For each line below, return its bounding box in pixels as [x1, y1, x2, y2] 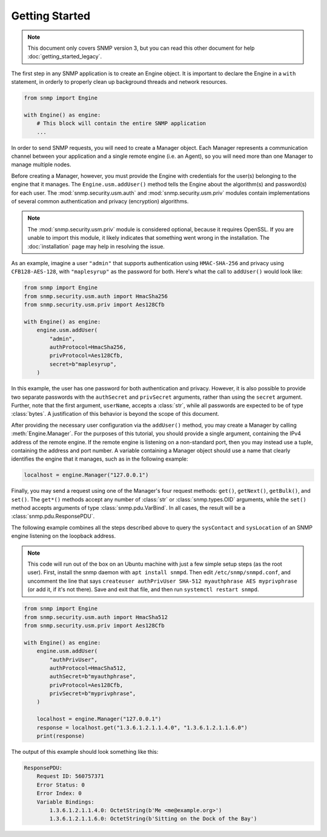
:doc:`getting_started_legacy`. [27, 53, 102, 60]
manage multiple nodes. [11, 161, 71, 168]
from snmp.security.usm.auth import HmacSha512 [24, 614, 168, 620]
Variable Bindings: [36, 798, 95, 805]
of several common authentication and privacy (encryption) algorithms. [11, 197, 189, 205]
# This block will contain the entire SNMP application [36, 120, 206, 127]
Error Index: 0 [36, 790, 82, 797]
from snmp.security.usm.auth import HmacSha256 [24, 293, 168, 300]
